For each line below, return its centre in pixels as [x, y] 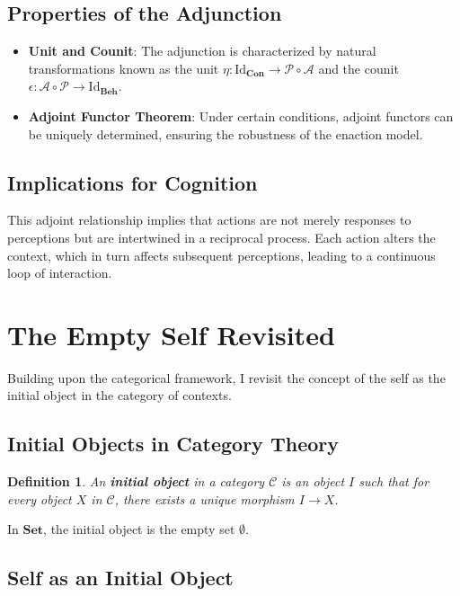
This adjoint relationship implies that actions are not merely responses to [209, 220]
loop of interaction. [60, 273]
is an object [313, 481]
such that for [394, 481]
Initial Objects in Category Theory [173, 444]
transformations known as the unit [124, 68]
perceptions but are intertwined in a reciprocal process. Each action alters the [221, 237]
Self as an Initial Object [120, 578]
